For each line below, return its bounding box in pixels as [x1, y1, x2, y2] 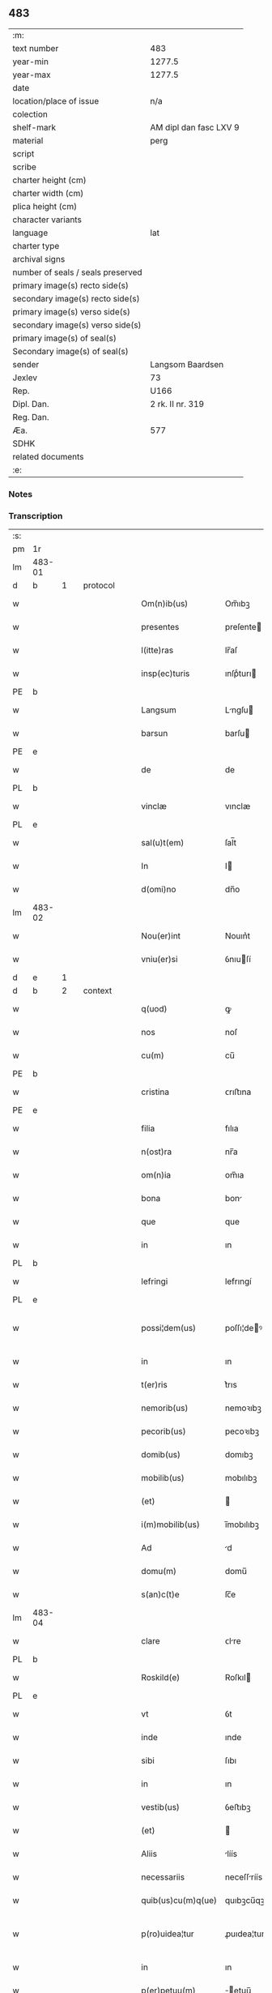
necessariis [141, 1871, 185, 1883]
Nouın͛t [224, 930, 251, 942]
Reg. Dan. [12, 411, 50, 422]
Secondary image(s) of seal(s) [12, 345, 129, 357]
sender [12, 358, 40, 370]
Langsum [141, 704, 176, 716]
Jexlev [12, 372, 38, 383]
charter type [12, 240, 60, 251]
